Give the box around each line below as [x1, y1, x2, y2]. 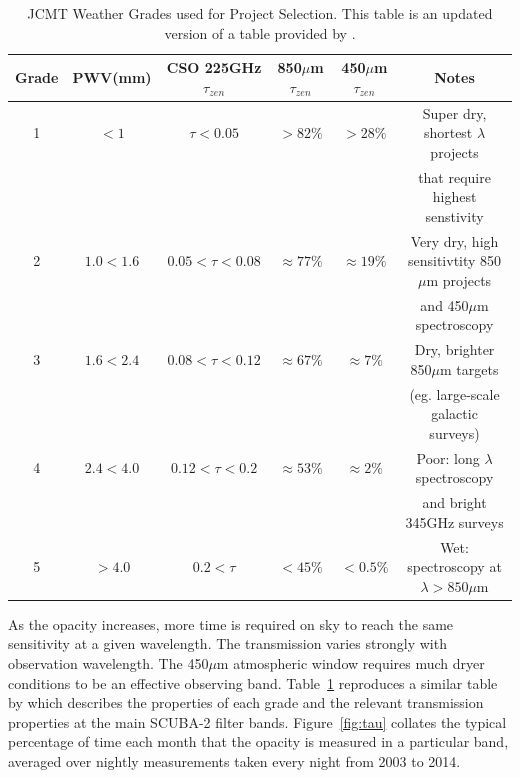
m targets [440, 358, 499, 379]
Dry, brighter [414, 339, 495, 360]
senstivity [425, 205, 484, 226]
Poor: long [416, 447, 480, 468]
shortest [423, 122, 473, 143]
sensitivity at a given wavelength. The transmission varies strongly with [8, 633, 447, 654]
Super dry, [422, 102, 487, 123]
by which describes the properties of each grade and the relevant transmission [8, 692, 484, 713]
